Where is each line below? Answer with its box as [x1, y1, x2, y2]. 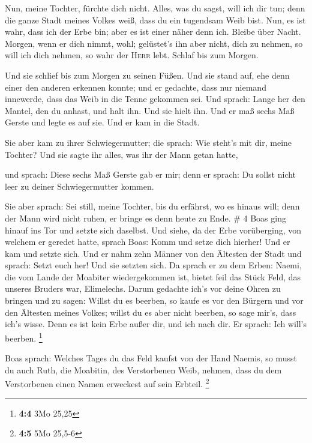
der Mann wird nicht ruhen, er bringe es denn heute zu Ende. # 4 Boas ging [5, 211, 286, 224]
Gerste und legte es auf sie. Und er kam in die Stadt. [5, 116, 200, 128]
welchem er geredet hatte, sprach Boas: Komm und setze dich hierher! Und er [5, 235, 290, 248]
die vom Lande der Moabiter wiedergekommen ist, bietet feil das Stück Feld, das [5, 270, 301, 283]
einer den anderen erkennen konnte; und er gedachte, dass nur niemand [5, 80, 266, 93]
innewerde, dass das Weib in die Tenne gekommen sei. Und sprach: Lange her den [5, 92, 305, 105]
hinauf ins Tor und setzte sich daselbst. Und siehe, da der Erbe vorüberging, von [5, 223, 302, 236]
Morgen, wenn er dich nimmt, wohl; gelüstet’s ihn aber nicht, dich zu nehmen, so [5, 37, 303, 49]
